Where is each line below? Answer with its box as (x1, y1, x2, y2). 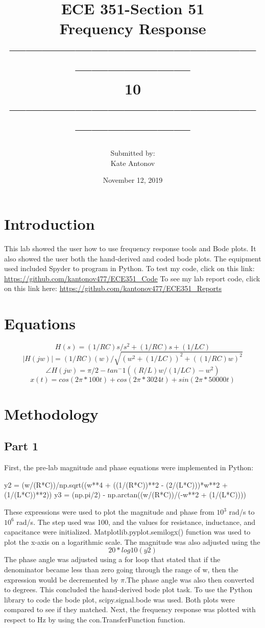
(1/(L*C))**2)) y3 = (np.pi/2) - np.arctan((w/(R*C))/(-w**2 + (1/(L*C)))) (4, 489, 246, 500)
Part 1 (4, 438, 39, 454)
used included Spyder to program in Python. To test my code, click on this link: (4, 263, 255, 274)
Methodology (4, 403, 99, 424)
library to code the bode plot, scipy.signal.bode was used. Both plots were (4, 594, 235, 605)
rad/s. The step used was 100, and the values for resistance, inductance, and (16, 516, 256, 527)
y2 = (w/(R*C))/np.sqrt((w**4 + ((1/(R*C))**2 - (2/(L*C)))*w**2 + (4, 479, 228, 490)
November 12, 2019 (103, 175, 163, 185)
